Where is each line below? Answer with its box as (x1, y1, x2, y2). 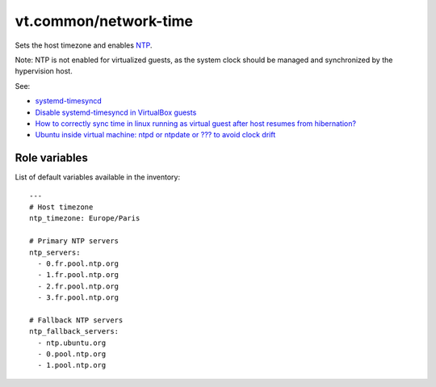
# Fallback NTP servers (29, 315, 124, 325)
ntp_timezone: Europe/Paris (29, 214, 140, 223)
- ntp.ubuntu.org (37, 338, 107, 347)
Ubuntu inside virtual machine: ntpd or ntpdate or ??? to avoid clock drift (35, 130, 276, 140)
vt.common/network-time (15, 12, 194, 30)
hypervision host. (15, 66, 73, 76)
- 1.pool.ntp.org (37, 360, 107, 370)
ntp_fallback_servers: (29, 327, 119, 336)
